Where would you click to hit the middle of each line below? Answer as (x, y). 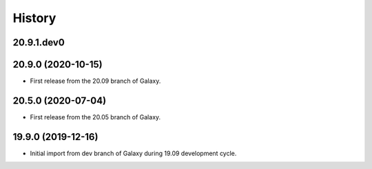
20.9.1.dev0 (39, 42)
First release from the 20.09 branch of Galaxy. (95, 81)
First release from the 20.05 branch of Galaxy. (95, 117)
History (34, 18)
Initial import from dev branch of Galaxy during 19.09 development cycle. (133, 153)
